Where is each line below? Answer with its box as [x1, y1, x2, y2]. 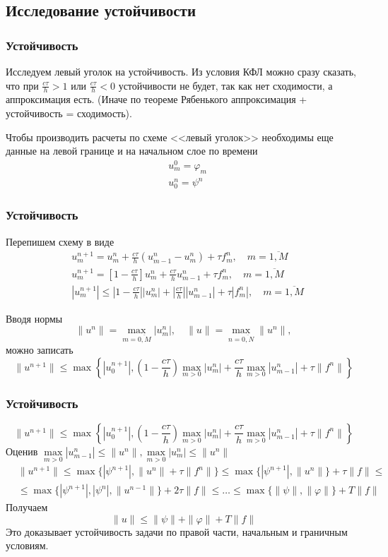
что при [6, 78, 39, 92]
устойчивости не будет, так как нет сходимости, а [118, 78, 333, 92]
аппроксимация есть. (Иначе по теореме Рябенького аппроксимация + [6, 92, 307, 107]
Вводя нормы [6, 311, 63, 325]
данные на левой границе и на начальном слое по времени [6, 143, 258, 158]
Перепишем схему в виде [6, 234, 114, 248]
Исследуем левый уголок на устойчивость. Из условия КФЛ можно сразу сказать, [6, 64, 356, 78]
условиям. [6, 538, 49, 553]
